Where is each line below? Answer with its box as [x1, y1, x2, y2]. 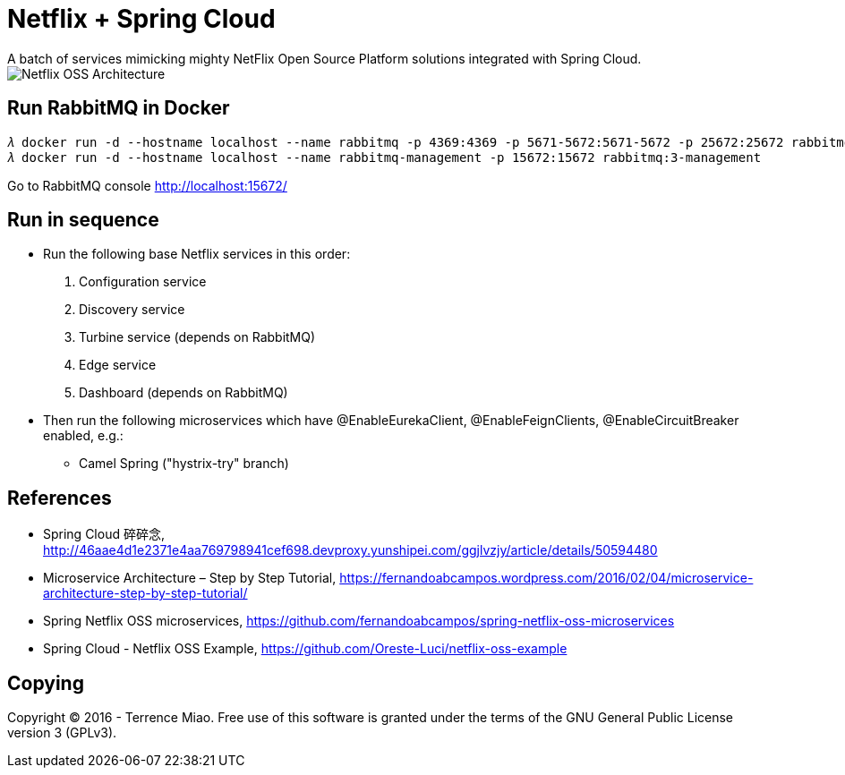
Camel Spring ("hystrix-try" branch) [79, 456, 289, 472]
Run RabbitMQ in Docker [7, 97, 230, 120]
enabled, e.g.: [43, 428, 124, 444]
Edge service [79, 357, 157, 373]
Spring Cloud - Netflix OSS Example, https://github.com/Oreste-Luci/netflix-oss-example [43, 641, 568, 657]
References [7, 486, 112, 509]
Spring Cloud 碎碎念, [43, 526, 165, 542]
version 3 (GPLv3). [7, 725, 117, 741]
